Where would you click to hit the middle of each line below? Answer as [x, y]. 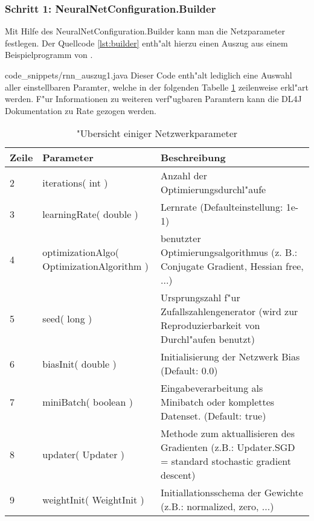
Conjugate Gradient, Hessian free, [232, 266]
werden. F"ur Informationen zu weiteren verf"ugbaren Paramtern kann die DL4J [153, 99]
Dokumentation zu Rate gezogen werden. [81, 110]
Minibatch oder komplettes [217, 402]
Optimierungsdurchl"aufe [213, 190]
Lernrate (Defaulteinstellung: [222, 207]
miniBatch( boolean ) [88, 402]
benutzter [181, 238]
